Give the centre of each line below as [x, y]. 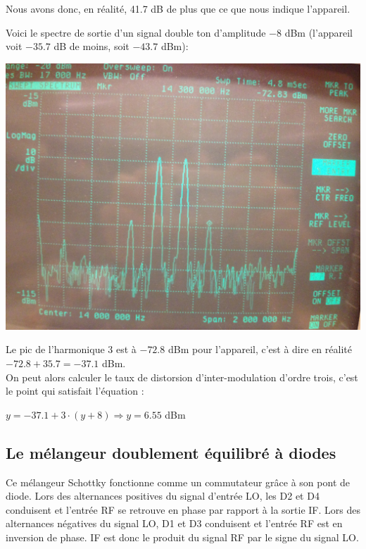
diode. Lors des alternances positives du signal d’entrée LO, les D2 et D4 [163, 496]
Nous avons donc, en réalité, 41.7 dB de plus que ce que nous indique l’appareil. [178, 8]
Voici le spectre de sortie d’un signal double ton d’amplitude [136, 32]
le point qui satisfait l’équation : [75, 391]
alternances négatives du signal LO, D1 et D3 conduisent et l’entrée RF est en [174, 523]
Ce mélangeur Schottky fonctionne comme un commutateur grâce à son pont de [178, 482]
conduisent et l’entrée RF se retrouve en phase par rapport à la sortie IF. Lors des [183, 509]
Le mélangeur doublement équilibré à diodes [171, 452]
